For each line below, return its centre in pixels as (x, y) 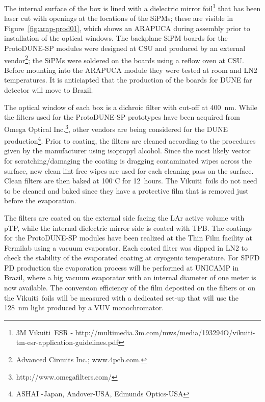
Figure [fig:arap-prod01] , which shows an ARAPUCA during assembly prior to (127, 28)
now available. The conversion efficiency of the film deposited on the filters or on (130, 288)
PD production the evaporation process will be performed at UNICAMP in (122, 267)
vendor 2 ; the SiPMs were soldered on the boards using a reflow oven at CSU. (124, 59)
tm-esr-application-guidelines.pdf (67, 342)
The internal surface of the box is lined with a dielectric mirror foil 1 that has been (132, 7)
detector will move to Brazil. (49, 90)
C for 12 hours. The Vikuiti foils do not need (186, 181)
